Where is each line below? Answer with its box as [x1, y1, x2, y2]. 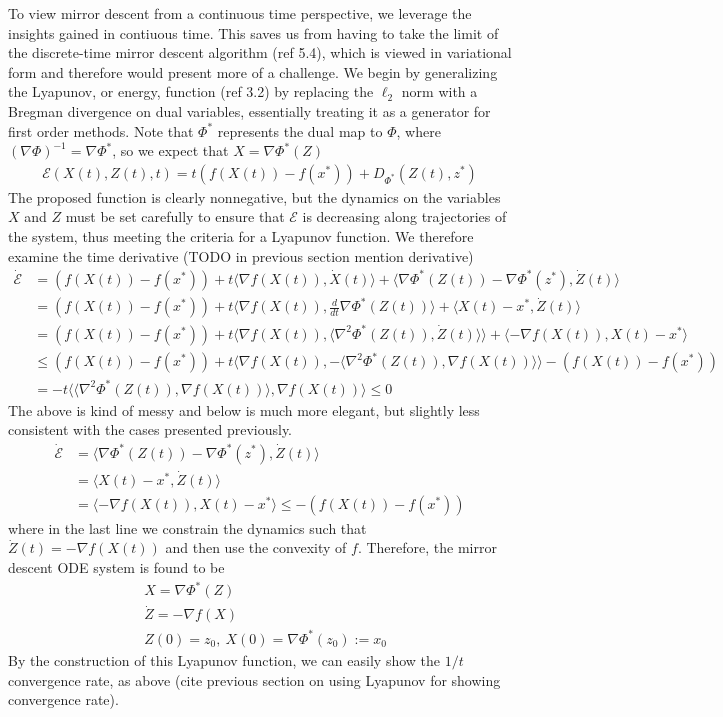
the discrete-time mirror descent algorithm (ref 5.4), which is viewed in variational [8, 42, 512, 63]
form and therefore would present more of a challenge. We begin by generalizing [8, 61, 498, 82]
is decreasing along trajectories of [302, 206, 507, 227]
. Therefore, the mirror [357, 537, 497, 558]
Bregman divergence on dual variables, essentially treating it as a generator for [8, 100, 491, 121]
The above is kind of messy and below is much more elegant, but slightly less [8, 399, 480, 420]
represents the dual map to [217, 120, 383, 141]
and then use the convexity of [165, 537, 347, 558]
